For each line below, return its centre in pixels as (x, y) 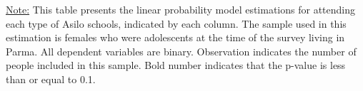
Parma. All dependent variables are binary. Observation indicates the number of (181, 51)
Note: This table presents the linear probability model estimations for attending (181, 9)
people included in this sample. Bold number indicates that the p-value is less (176, 65)
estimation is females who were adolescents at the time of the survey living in (175, 37)
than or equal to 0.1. (51, 79)
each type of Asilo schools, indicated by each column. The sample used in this (176, 23)
